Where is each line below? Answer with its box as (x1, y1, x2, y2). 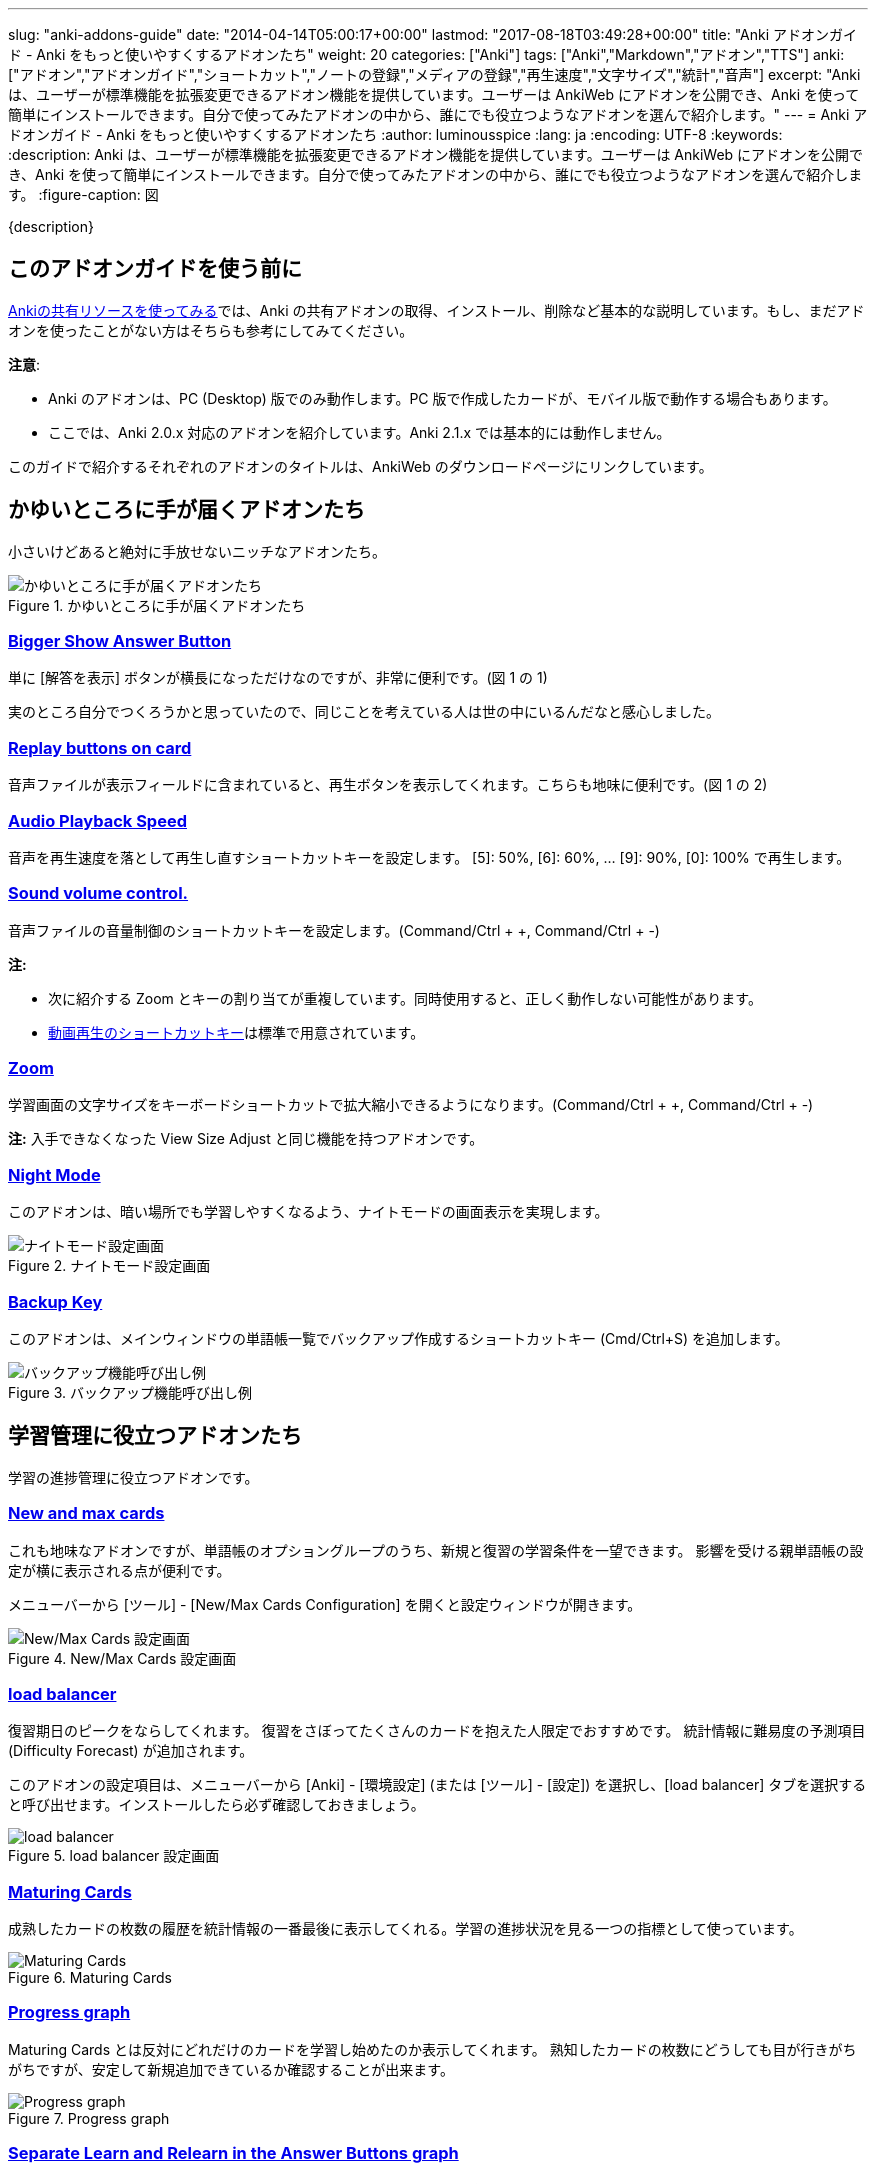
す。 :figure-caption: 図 (8, 186, 159, 203)
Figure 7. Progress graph (8, 2109, 170, 2127)
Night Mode (8, 1164, 101, 1185)
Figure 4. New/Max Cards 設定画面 (8, 1649, 237, 1667)
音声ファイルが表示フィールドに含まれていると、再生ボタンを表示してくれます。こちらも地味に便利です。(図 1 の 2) (8, 776, 768, 794)
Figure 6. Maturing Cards (8, 1969, 172, 1987)
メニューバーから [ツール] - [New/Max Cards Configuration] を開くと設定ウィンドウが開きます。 (8, 1595, 642, 1613)
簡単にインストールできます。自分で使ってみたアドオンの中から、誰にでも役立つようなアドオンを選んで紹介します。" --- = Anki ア (8, 106, 868, 123)
